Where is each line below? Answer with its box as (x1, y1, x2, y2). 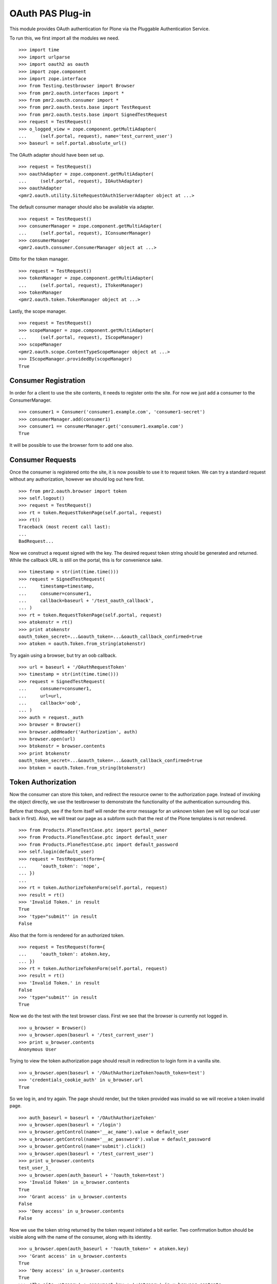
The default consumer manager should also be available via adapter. (9, 204, 154, 210)
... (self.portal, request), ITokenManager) (18, 282, 143, 288)
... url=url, (18, 693, 62, 698)
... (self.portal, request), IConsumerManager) (18, 230, 151, 236)
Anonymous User (18, 1046, 57, 1052)
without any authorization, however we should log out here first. (9, 476, 145, 482)
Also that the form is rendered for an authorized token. (9, 932, 125, 938)
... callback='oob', (18, 700, 81, 706)
